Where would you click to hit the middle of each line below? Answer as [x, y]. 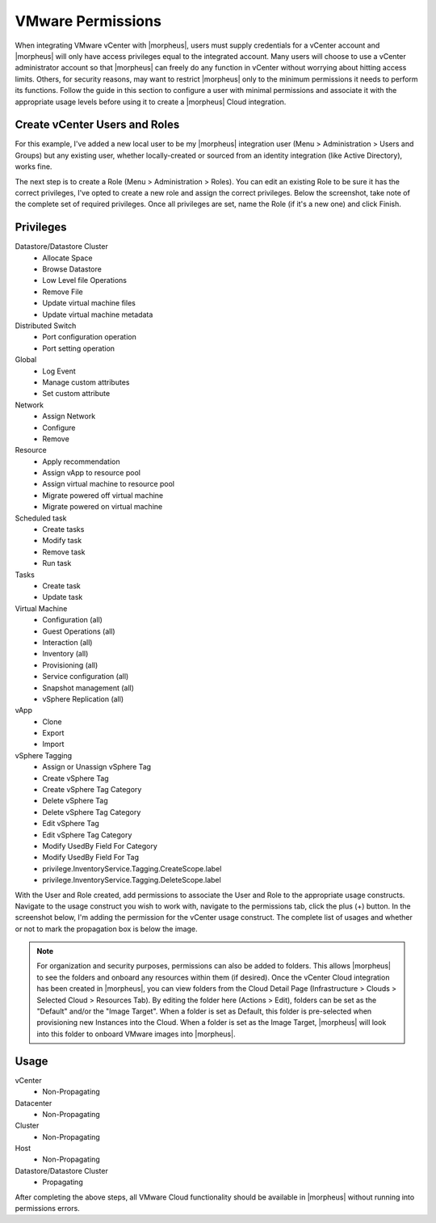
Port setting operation [79, 348]
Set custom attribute [76, 394]
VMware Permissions [88, 21]
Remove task [64, 552]
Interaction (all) [67, 642]
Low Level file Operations [85, 280]
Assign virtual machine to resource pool [109, 484]
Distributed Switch [46, 326]
